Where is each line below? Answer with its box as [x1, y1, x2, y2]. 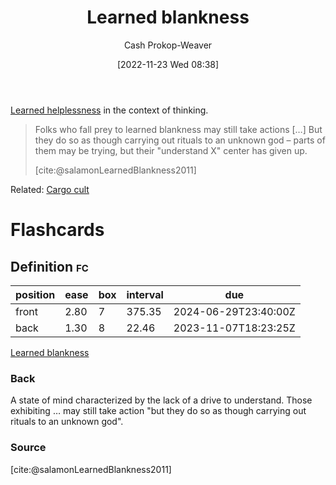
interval [126, 287, 164, 301]
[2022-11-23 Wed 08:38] [116, 58, 220, 70]
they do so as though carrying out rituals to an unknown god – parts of [34, 134, 326, 146]
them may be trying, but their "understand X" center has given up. [34, 144, 308, 156]
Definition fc [10, 258, 89, 275]
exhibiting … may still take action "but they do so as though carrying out [10, 405, 307, 417]
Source [10, 441, 47, 455]
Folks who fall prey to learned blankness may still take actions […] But [34, 123, 323, 135]
